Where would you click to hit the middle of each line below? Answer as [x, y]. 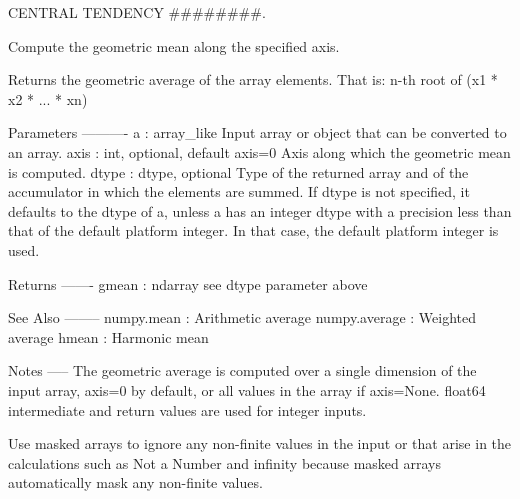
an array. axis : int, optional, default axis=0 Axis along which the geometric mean [259, 151]
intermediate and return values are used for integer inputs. [187, 409]
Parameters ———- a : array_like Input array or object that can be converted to [257, 132]
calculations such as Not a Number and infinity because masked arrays [225, 462]
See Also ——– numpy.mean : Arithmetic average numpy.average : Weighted [242, 317]
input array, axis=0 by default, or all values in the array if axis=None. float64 [247, 389]
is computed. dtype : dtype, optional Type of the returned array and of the [238, 171]
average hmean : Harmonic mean [108, 336]
